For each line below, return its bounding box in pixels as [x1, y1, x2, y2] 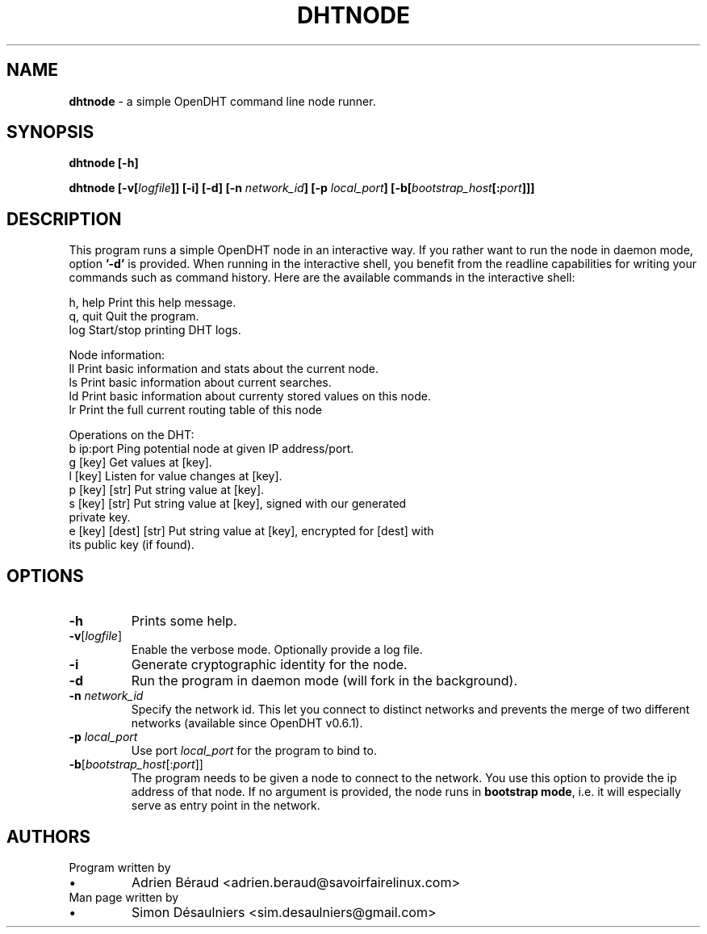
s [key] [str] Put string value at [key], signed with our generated [69, 496, 407, 511]
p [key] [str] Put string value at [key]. [69, 483, 265, 497]
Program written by [69, 860, 171, 874]
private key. [69, 510, 131, 525]
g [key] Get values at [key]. [69, 455, 212, 470]
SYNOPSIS [6, 122, 94, 143]
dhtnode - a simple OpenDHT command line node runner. [69, 94, 376, 108]
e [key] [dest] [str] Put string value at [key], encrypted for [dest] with [69, 524, 434, 538]
